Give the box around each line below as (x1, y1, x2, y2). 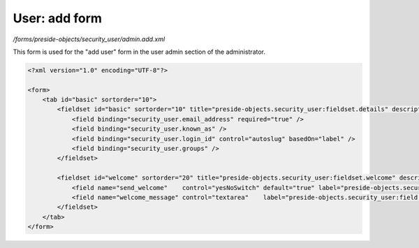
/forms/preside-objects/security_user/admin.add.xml (13, 35, 166, 43)
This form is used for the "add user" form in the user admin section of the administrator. (13, 48, 265, 56)
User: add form (13, 10, 103, 26)
